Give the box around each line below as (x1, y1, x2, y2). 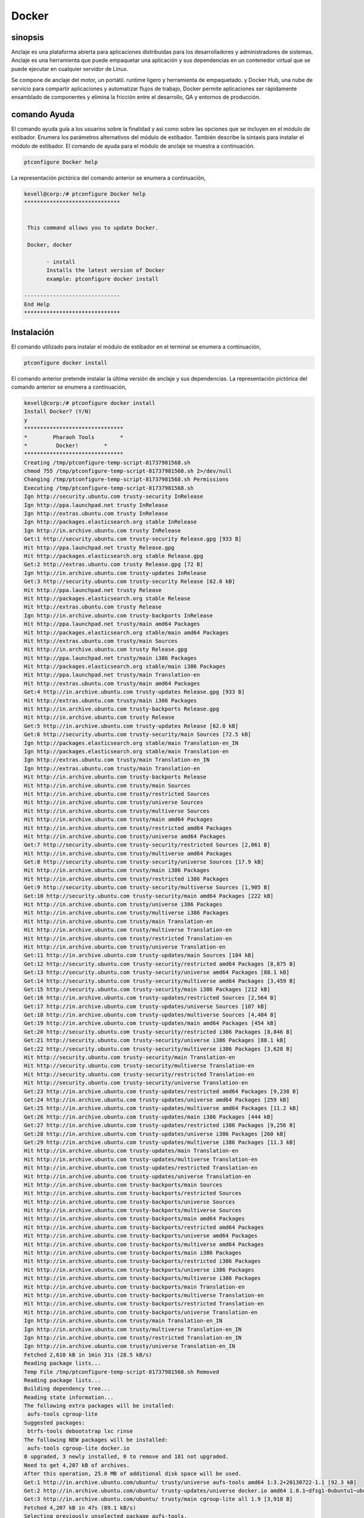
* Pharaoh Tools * (24, 434, 124, 440)
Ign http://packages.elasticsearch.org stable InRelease (24, 519, 197, 525)
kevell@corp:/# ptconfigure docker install (24, 400, 156, 406)
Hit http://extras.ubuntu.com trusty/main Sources (24, 638, 178, 644)
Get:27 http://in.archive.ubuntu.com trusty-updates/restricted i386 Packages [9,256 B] (24, 1122, 297, 1129)
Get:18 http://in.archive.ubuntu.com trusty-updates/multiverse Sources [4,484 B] (24, 1012, 277, 1018)
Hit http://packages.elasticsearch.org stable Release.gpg (24, 553, 203, 559)
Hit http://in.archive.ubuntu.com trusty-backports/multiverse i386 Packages (24, 1275, 261, 1282)
